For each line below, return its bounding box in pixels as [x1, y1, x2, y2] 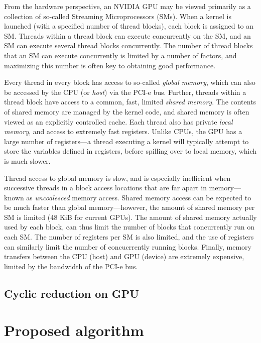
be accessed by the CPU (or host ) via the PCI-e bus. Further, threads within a [4, 86, 246, 97]
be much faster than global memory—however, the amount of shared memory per [4, 202, 255, 212]
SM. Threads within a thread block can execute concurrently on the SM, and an [4, 30, 251, 41]
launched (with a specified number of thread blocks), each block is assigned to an [4, 21, 254, 31]
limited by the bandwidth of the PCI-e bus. [4, 261, 138, 271]
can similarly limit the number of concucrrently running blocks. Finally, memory [4, 241, 251, 252]
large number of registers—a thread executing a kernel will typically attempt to [4, 136, 249, 146]
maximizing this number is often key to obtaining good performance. [4, 60, 216, 70]
